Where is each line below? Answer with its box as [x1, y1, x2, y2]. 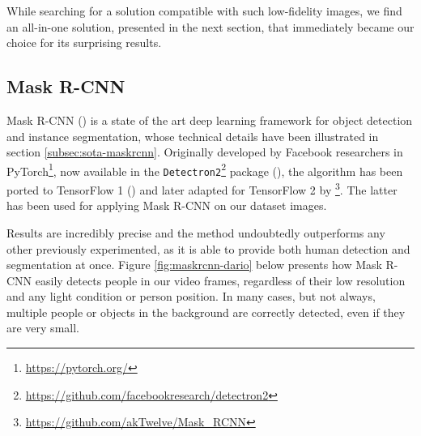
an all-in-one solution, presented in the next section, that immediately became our [6, 18, 415, 35]
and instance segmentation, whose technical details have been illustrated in [6, 127, 379, 144]
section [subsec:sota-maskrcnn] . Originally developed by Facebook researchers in [6, 143, 403, 160]
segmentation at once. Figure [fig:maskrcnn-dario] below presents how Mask [6, 256, 382, 273]
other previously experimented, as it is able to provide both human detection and [6, 240, 410, 257]
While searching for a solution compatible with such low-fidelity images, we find [6, 2, 402, 19]
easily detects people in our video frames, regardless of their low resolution [35, 271, 406, 289]
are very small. [6, 319, 79, 336]
